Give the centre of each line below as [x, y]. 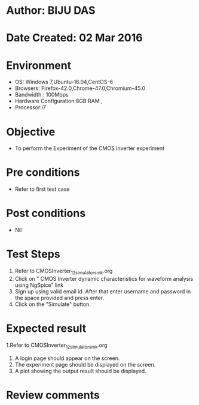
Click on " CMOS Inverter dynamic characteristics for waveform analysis [104, 278]
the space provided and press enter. [59, 298]
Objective [31, 132]
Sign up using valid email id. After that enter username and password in [103, 291]
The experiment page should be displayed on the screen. [85, 364]
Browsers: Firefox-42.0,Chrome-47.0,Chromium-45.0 [80, 88]
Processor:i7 [30, 107]
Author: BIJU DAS [51, 10]
